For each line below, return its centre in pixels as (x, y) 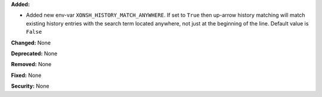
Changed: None (31, 43)
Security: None (30, 86)
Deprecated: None (34, 53)
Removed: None (31, 64)
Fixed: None (26, 75)
